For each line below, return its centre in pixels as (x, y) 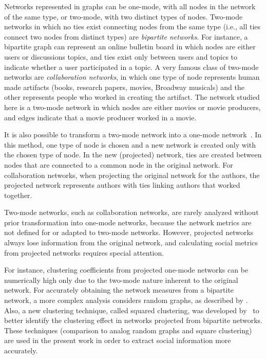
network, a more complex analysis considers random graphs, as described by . (126, 300)
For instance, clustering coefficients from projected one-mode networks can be (126, 270)
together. (18, 195)
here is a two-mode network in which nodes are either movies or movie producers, (132, 107)
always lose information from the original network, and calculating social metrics (131, 243)
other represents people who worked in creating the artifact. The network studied (132, 97)
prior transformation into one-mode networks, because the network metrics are (128, 222)
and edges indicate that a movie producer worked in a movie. (100, 117)
